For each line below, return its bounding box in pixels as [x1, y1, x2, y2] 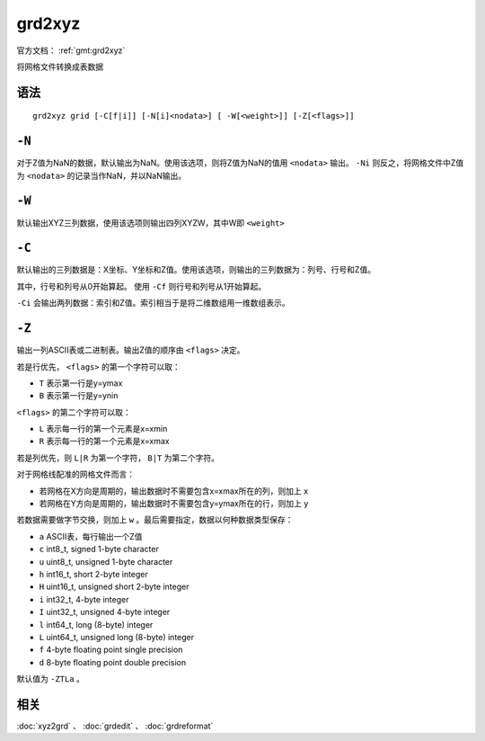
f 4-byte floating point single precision [39, 644, 183, 656]
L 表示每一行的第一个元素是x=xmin [39, 424, 168, 434]
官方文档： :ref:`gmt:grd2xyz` [16, 45, 126, 56]
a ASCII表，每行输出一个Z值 [39, 531, 143, 541]
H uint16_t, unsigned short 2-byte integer [39, 581, 190, 593]
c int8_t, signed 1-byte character [39, 544, 159, 555]
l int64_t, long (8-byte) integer [39, 619, 154, 629]
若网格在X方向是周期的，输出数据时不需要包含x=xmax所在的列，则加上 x [39, 486, 309, 496]
